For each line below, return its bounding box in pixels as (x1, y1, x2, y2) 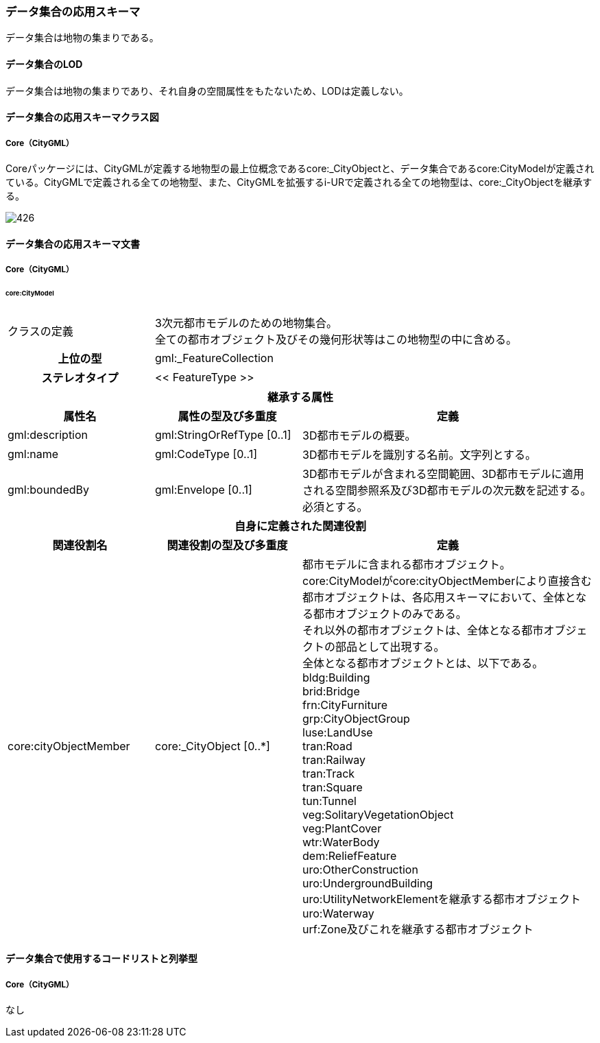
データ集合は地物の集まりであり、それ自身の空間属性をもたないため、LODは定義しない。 (5, 84, 409, 97)
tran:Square (302, 780, 363, 794)
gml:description (8, 427, 88, 442)
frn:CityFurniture (302, 697, 388, 712)
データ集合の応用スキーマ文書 (5, 237, 140, 250)
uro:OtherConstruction (302, 862, 418, 876)
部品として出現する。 (335, 639, 445, 654)
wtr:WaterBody (302, 835, 380, 849)
